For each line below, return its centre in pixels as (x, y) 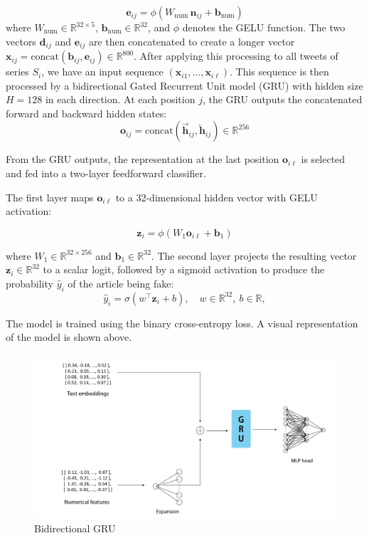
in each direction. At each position (120, 99)
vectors (21, 41)
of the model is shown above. (69, 337)
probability (30, 283)
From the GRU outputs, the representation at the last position (143, 159)
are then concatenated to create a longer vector (192, 41)
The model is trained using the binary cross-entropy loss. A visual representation (182, 323)
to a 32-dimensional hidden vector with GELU (216, 197)
